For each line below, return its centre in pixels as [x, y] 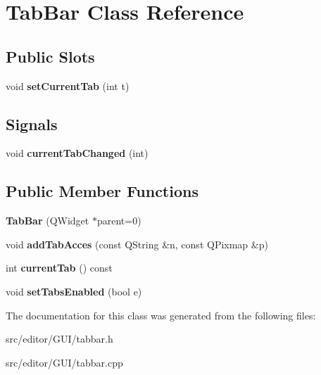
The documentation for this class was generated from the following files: [161, 315]
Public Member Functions [102, 191]
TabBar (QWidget [48, 221]
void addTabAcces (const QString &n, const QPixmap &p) [137, 244]
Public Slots [50, 56]
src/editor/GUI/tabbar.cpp [64, 362]
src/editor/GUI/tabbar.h [59, 339]
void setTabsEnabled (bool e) [74, 291]
